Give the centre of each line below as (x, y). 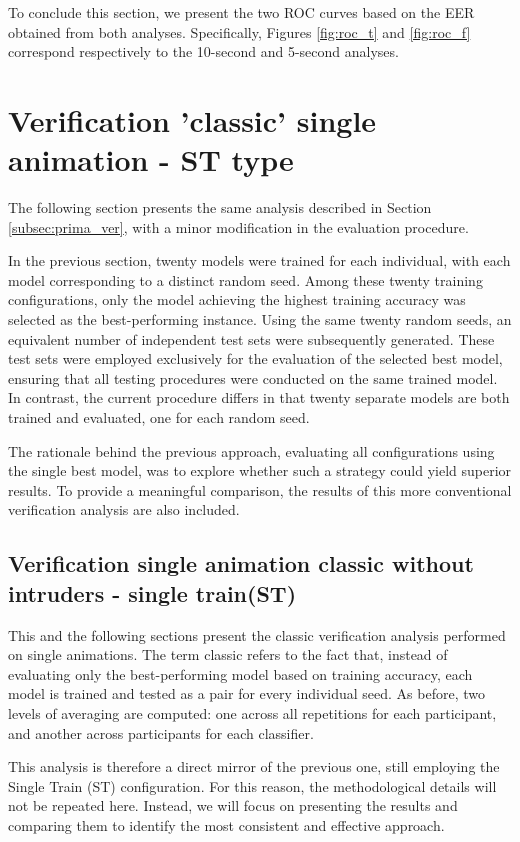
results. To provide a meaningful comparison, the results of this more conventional (260, 489)
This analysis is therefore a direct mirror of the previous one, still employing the (254, 766)
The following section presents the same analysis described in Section (220, 207)
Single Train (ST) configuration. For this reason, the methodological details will (252, 785)
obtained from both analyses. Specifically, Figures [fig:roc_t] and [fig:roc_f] (239, 31)
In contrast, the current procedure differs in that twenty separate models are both (259, 397)
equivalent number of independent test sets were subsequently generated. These (251, 338)
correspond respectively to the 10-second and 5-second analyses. (203, 51)
